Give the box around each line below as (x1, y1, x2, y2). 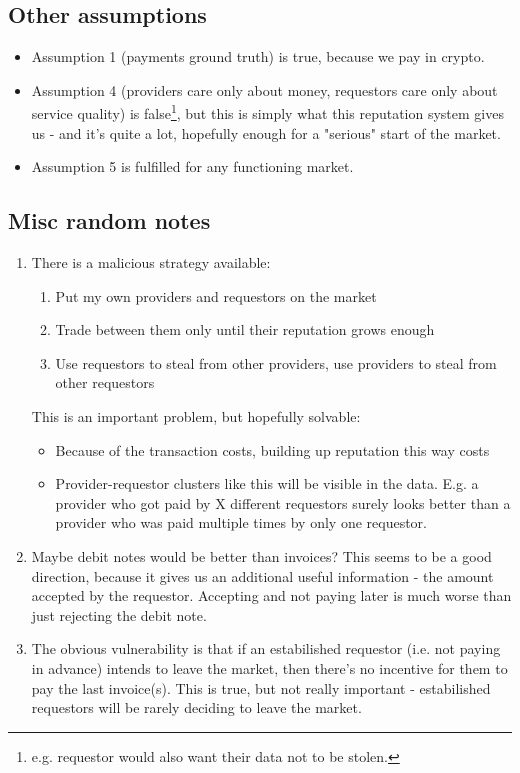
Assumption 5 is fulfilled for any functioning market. (31, 156, 354, 177)
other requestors (55, 372, 155, 393)
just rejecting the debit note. (31, 604, 207, 625)
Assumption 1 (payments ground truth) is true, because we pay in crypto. (31, 46, 485, 67)
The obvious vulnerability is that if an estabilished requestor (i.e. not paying (31, 638, 501, 659)
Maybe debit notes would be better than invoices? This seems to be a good (31, 545, 492, 566)
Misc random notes (8, 205, 211, 236)
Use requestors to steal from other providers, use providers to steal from (55, 352, 497, 373)
